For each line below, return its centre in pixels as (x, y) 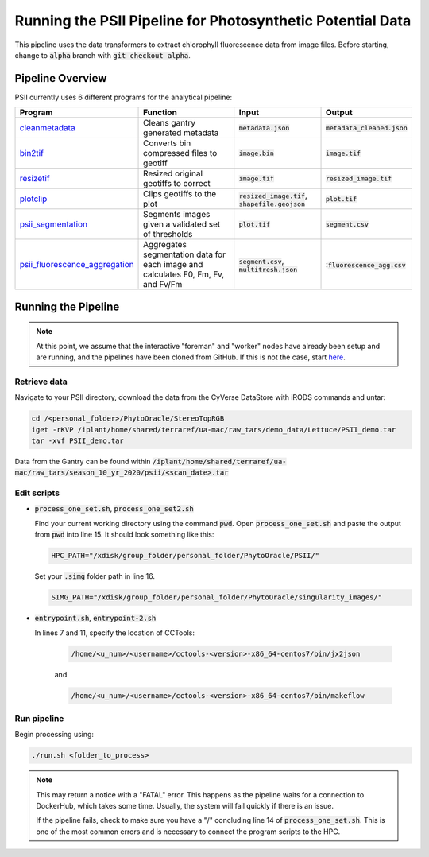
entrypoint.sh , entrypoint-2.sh (95, 618)
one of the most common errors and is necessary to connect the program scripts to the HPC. (188, 832)
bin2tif (31, 153)
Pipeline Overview (61, 78)
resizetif (35, 179)
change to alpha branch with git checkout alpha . (102, 55)
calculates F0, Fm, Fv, (184, 274)
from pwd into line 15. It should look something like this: (124, 535)
